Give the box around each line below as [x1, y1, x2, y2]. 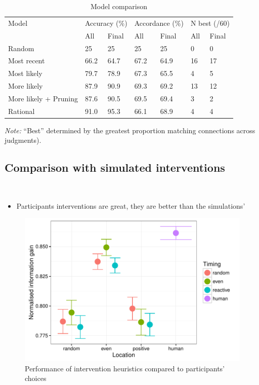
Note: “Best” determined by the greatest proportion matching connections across [5, 125, 255, 135]
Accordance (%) [134, 17, 184, 28]
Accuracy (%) [84, 17, 127, 28]
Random [8, 43, 34, 53]
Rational [8, 105, 35, 116]
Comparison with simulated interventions [5, 160, 225, 175]
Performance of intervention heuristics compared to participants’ [25, 363, 225, 373]
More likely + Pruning [8, 93, 78, 103]
